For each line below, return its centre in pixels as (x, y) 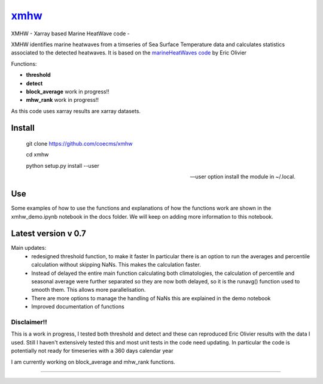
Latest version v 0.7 (48, 234)
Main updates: (29, 248)
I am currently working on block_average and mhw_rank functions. (93, 362)
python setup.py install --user (63, 165)
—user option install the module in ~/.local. (243, 177)
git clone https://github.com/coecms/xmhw (79, 144)
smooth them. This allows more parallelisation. (89, 290)
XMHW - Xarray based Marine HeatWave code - (70, 34)
